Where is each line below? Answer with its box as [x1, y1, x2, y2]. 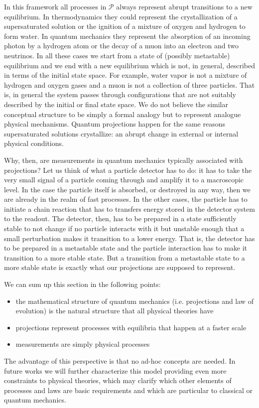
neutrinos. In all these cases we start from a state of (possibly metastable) [4, 50, 230, 60]
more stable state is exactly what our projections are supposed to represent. [4, 262, 236, 272]
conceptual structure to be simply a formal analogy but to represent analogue [4, 109, 241, 119]
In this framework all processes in [4, 1, 107, 11]
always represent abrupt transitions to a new [116, 1, 253, 11]
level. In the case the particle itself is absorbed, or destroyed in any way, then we [4, 184, 251, 194]
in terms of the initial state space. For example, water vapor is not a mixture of [4, 70, 247, 80]
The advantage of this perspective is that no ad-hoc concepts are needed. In [4, 356, 236, 366]
